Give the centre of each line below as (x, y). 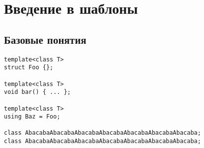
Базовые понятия (45, 39)
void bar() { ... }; (38, 92)
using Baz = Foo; (32, 117)
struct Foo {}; (29, 68)
